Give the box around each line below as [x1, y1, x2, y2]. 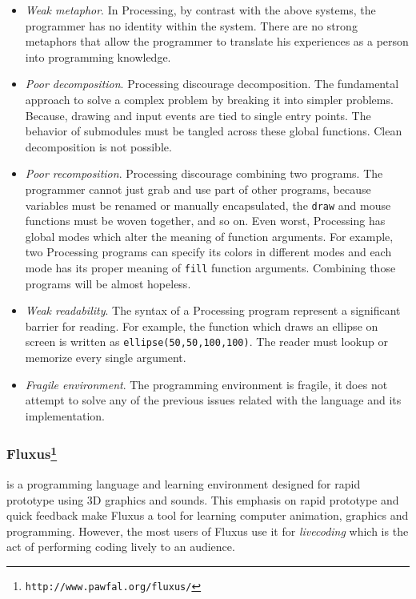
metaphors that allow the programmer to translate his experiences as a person [25, 33, 409, 50]
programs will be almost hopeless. [25, 275, 191, 291]
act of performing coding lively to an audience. [6, 538, 235, 555]
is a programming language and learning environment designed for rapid [6, 476, 361, 492]
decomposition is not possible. [25, 138, 172, 155]
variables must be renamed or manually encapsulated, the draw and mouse [25, 196, 391, 213]
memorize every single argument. [25, 349, 186, 366]
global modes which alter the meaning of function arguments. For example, [25, 227, 394, 244]
